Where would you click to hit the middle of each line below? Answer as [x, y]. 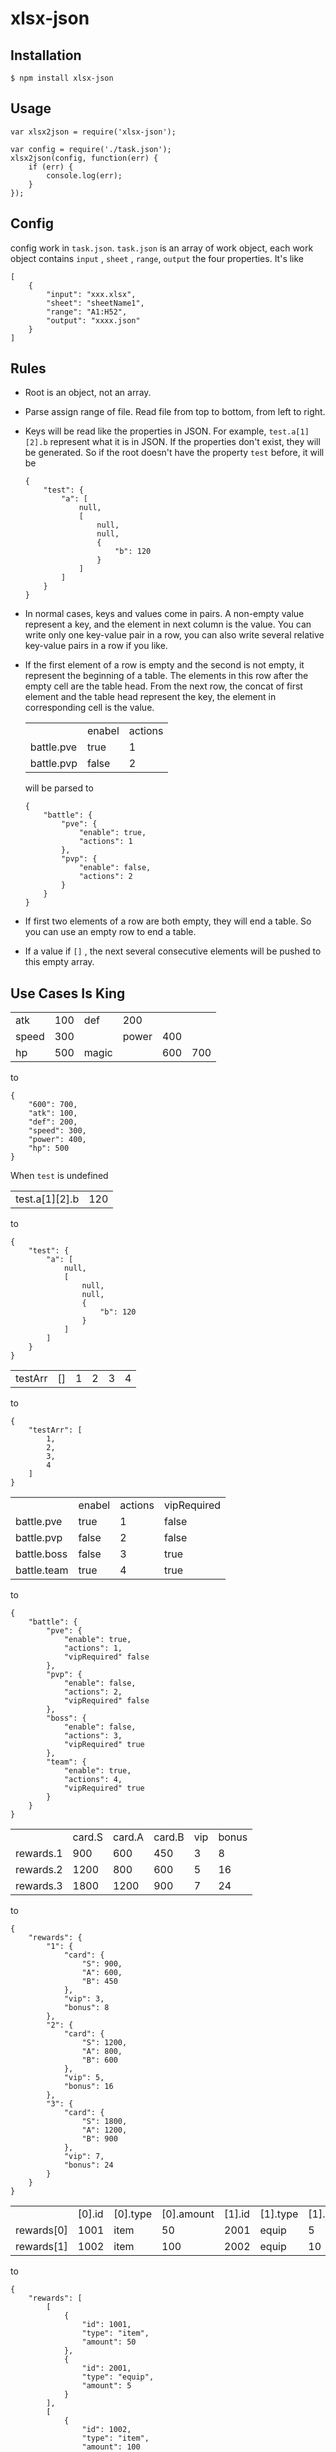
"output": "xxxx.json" [93, 320]
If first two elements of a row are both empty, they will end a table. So [168, 921]
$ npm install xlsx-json [62, 78]
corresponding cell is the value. [89, 708]
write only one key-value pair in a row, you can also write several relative [174, 635]
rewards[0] [41, 2230]
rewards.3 [39, 1886]
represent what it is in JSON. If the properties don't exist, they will [185, 442]
